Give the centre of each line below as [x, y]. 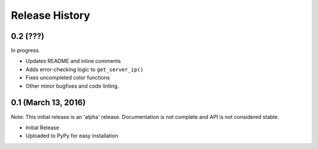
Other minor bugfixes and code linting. [72, 86]
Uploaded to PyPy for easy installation [72, 136]
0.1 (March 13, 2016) [48, 103]
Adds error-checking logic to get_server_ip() [85, 69]
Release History [51, 15]
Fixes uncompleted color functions [68, 78]
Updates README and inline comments [73, 61]
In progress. [26, 51]
